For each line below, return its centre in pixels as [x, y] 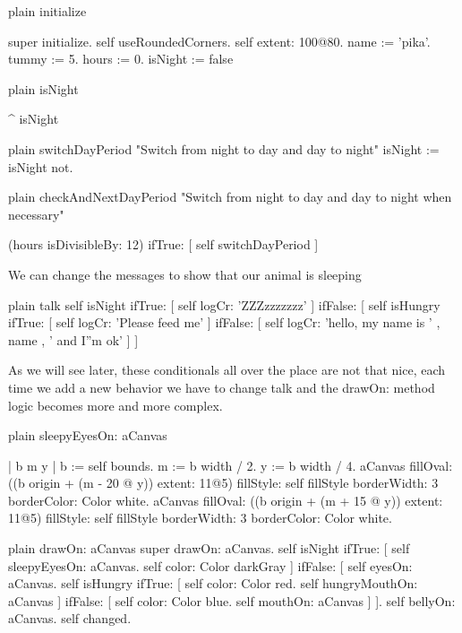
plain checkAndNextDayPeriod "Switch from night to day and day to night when [230, 197]
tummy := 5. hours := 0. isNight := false [121, 59]
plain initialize [47, 11]
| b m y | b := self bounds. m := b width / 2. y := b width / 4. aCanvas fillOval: [231, 465]
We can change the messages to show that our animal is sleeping [185, 274]
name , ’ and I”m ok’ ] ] [73, 339]
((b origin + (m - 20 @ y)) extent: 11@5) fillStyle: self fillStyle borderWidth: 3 [223, 483]
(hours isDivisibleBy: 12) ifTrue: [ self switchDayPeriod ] [163, 244]
